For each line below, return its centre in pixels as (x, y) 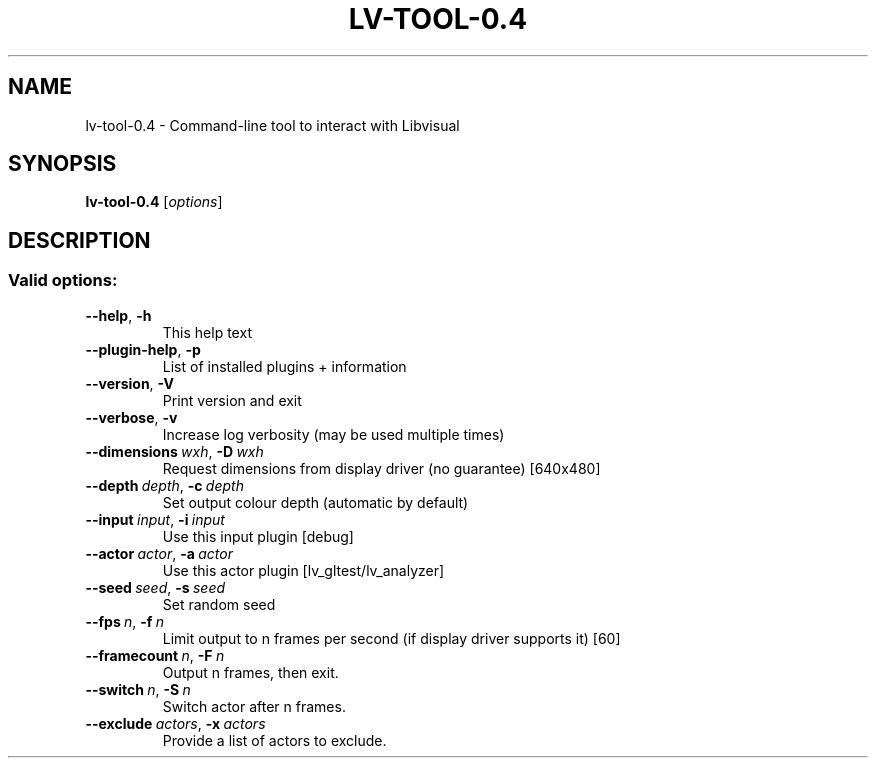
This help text (207, 332)
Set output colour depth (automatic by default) (315, 502)
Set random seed (219, 604)
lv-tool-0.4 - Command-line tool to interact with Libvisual (272, 125)
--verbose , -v (131, 417)
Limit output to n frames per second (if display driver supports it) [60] (391, 638)
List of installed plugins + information (284, 366)
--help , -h (118, 315)
